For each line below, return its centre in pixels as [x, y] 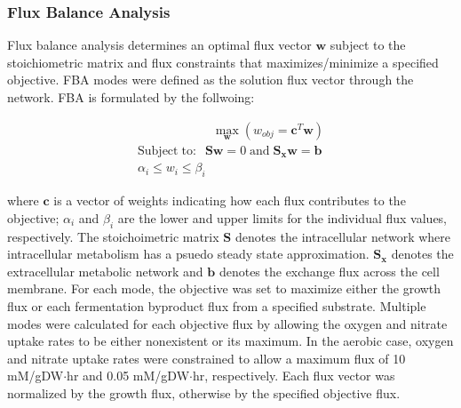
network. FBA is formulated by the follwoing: [131, 97]
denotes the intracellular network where [343, 236]
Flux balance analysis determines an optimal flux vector [159, 45]
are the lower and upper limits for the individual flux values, [282, 217]
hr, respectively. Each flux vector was [294, 376]
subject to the [368, 45]
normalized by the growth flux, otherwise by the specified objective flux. [204, 392]
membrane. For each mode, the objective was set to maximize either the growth [224, 288]
